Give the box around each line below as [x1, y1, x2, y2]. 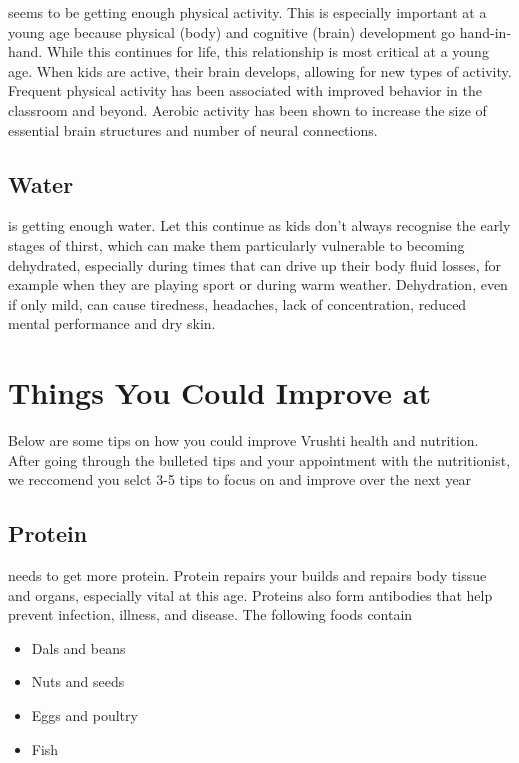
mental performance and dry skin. [8, 313, 216, 334]
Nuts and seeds [31, 671, 125, 692]
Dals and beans [31, 637, 126, 658]
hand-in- [459, 21, 512, 42]
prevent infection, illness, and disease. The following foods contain [8, 604, 413, 625]
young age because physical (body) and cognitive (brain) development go [8, 21, 456, 42]
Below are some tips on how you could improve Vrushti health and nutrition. [8, 430, 479, 451]
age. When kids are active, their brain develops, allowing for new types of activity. [8, 60, 512, 81]
